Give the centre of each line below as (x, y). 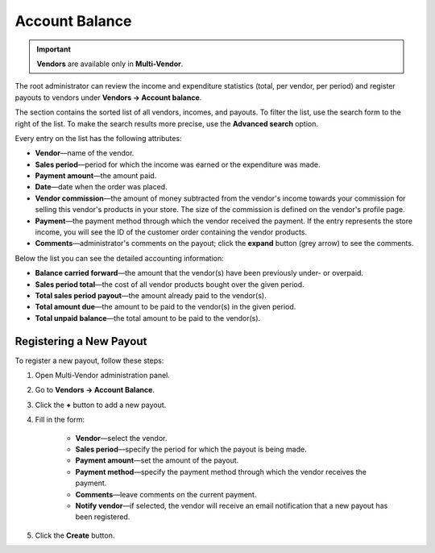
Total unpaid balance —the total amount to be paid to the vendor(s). (148, 318)
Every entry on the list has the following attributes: (98, 138)
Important (54, 49)
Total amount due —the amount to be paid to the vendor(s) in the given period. (166, 307)
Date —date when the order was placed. (101, 187)
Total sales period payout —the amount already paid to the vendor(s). (151, 295)
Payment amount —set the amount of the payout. (157, 460)
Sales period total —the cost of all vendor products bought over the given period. (170, 284)
